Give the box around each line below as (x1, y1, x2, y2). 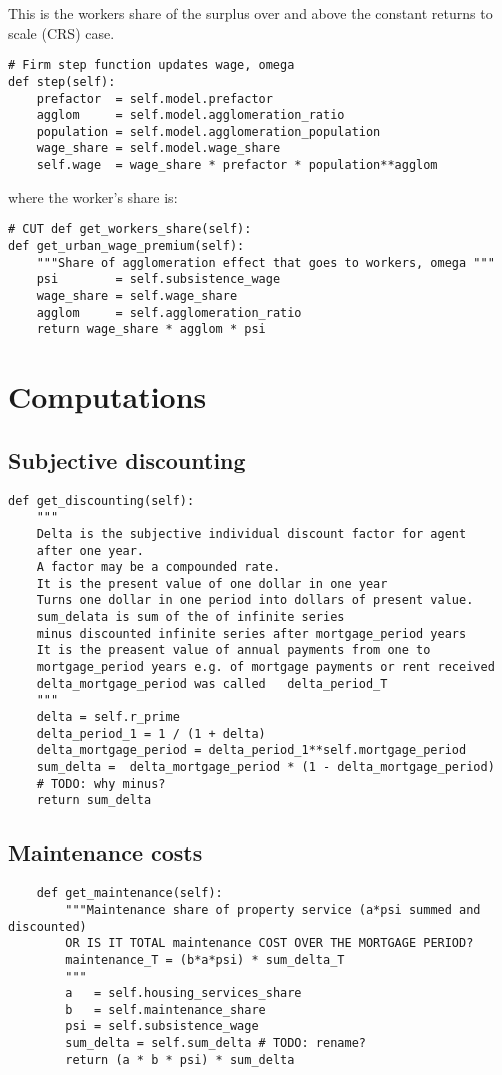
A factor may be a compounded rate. (36, 560, 281, 575)
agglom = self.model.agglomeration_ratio (36, 108, 345, 123)
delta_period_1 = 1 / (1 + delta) (36, 726, 266, 741)
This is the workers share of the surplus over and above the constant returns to (8, 3, 493, 23)
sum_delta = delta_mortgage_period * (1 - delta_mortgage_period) (36, 760, 495, 775)
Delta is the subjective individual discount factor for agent (36, 526, 467, 541)
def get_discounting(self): (8, 493, 195, 508)
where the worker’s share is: (8, 186, 178, 207)
